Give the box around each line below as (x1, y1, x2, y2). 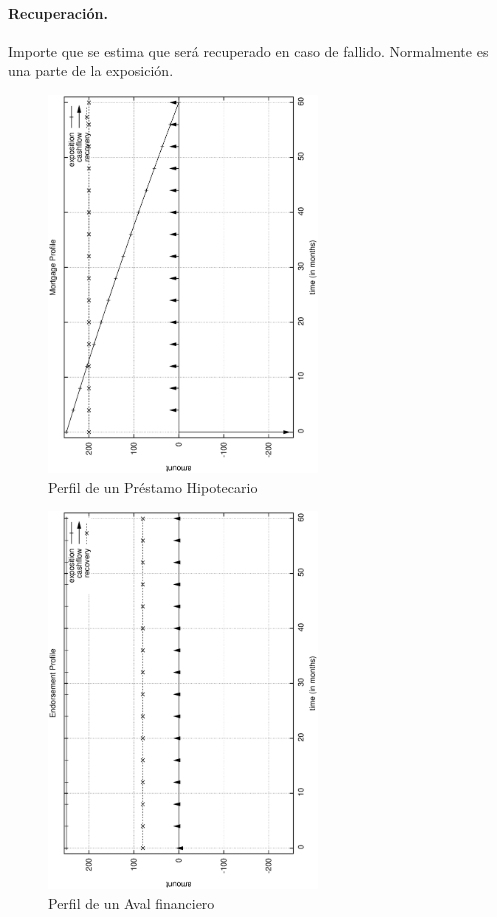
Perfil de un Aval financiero (48, 892, 215, 913)
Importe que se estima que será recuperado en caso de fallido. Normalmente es (8, 40, 489, 61)
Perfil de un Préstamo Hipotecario (48, 476, 258, 497)
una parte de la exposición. (8, 60, 174, 81)
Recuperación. (8, 2, 108, 23)
